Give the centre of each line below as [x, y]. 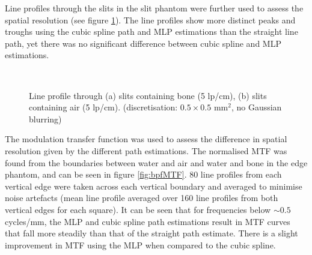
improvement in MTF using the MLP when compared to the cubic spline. [140, 244]
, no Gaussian [256, 107]
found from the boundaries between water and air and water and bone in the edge [156, 162]
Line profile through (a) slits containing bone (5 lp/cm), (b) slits [148, 95]
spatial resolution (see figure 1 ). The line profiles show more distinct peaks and [150, 19]
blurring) [45, 118]
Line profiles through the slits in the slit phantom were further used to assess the [154, 8]
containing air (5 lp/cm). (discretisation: [103, 107]
